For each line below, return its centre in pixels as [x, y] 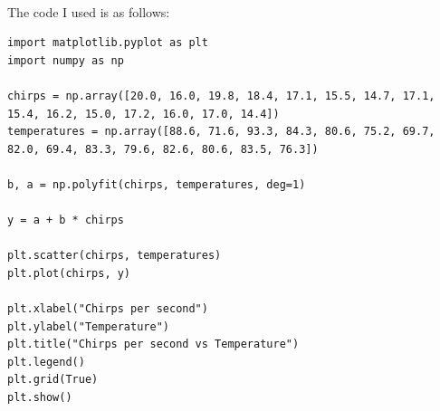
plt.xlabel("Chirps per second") [108, 309]
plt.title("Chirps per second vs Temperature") [153, 344]
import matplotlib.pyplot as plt [108, 43]
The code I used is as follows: [89, 11]
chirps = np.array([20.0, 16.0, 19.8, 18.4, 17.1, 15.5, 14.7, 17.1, [221, 96]
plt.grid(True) [53, 380]
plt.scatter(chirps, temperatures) [115, 256]
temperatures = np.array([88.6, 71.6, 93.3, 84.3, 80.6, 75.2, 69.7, [221, 132]
